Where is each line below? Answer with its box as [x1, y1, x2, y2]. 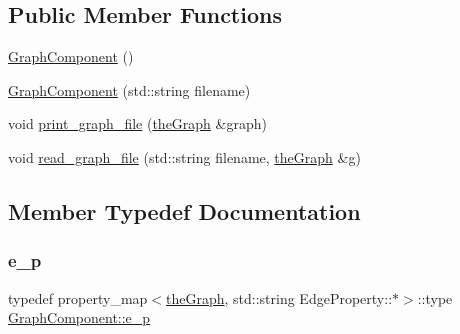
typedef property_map [8, 287, 148, 308]
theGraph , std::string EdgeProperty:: [165, 287, 393, 308]
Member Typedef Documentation [8, 195, 361, 226]
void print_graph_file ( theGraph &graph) [8, 113, 267, 134]
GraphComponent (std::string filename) [8, 79, 251, 100]
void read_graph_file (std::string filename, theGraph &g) [8, 146, 361, 167]
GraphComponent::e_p [8, 307, 151, 328]
